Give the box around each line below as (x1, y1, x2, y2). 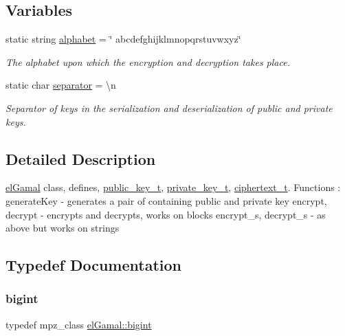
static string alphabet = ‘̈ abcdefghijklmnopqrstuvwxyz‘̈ (5, 32, 241, 46)
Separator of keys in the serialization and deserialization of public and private (5, 100, 333, 115)
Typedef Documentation (5, 254, 181, 276)
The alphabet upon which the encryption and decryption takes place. (5, 54, 290, 69)
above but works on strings (5, 221, 120, 235)
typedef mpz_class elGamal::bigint (5, 317, 152, 331)
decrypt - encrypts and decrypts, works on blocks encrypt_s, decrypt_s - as (5, 207, 326, 221)
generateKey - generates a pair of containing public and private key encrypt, (5, 193, 327, 208)
